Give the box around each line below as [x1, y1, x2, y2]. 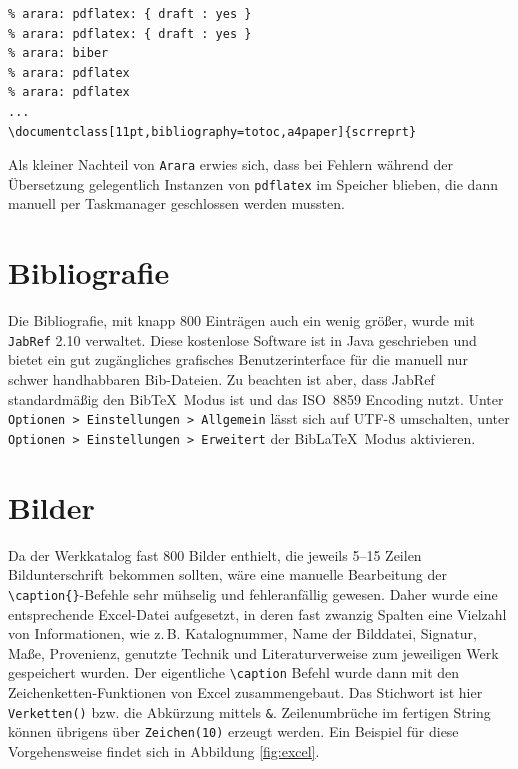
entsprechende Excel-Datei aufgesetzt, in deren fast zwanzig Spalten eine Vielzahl [8, 603, 507, 624]
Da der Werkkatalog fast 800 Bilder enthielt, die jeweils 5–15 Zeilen [8, 544, 422, 565]
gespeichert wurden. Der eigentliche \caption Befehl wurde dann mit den [8, 662, 460, 683]
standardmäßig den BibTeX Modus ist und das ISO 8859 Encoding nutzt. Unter [8, 388, 504, 409]
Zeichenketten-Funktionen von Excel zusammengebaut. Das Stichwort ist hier [8, 681, 483, 702]
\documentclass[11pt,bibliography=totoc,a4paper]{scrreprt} [8, 124, 417, 139]
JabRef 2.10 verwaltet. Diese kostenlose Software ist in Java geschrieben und [8, 329, 477, 350]
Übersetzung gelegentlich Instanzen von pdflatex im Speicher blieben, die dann [8, 173, 498, 194]
